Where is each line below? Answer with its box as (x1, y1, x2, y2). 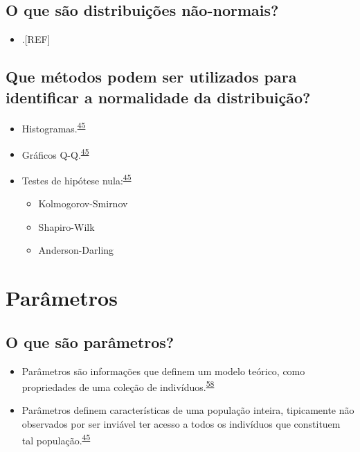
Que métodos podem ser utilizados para (6, 66, 297, 87)
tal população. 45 (21, 431, 91, 447)
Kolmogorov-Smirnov (38, 196, 128, 211)
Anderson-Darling (38, 243, 114, 257)
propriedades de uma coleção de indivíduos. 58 (21, 378, 215, 394)
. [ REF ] (21, 32, 51, 46)
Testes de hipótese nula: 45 (21, 171, 132, 187)
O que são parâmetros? (6, 331, 174, 352)
